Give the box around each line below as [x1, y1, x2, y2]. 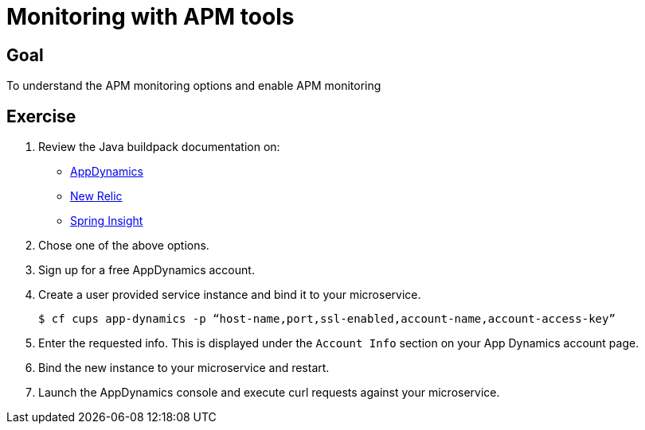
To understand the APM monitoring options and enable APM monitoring [6, 79, 381, 93]
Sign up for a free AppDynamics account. [38, 263, 255, 277]
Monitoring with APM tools [6, 3, 295, 30]
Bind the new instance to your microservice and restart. [38, 361, 330, 375]
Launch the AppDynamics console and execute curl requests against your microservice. [38, 385, 500, 400]
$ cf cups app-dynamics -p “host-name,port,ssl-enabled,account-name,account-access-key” [38, 312, 616, 326]
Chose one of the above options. [38, 238, 209, 253]
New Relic [70, 189, 123, 203]
